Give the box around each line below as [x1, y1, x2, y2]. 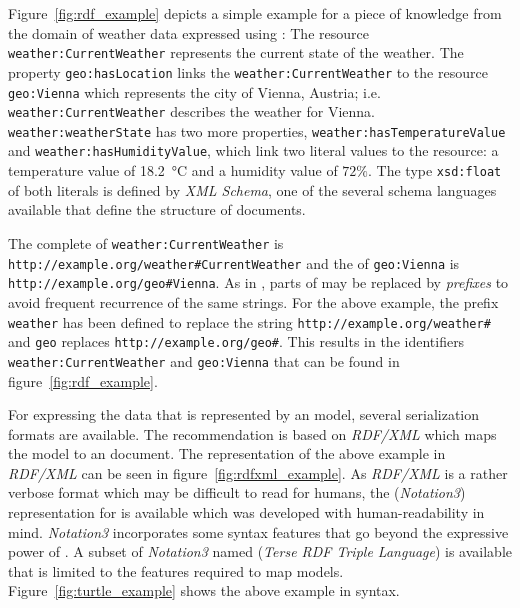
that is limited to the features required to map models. [8, 560, 344, 581]
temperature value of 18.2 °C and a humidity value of [8, 160, 338, 181]
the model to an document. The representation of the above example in [8, 443, 446, 464]
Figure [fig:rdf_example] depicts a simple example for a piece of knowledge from [8, 3, 502, 23]
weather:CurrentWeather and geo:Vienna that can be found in [8, 350, 400, 371]
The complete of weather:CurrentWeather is [8, 232, 284, 253]
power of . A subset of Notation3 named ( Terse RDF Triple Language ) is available [8, 541, 513, 562]
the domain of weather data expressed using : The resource [8, 22, 369, 43]
